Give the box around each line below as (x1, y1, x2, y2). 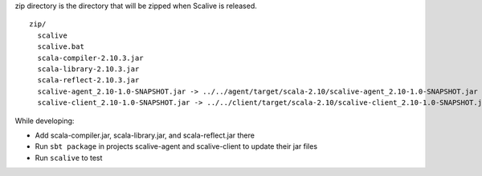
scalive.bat (37, 42, 84, 51)
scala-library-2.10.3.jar (37, 64, 140, 74)
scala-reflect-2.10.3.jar (37, 76, 140, 85)
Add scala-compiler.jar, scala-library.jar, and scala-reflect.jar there (35, 130, 255, 140)
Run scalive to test (35, 153, 103, 162)
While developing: (14, 116, 75, 126)
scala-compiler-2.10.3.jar (37, 53, 144, 62)
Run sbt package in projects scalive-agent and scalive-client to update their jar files (35, 142, 317, 151)
